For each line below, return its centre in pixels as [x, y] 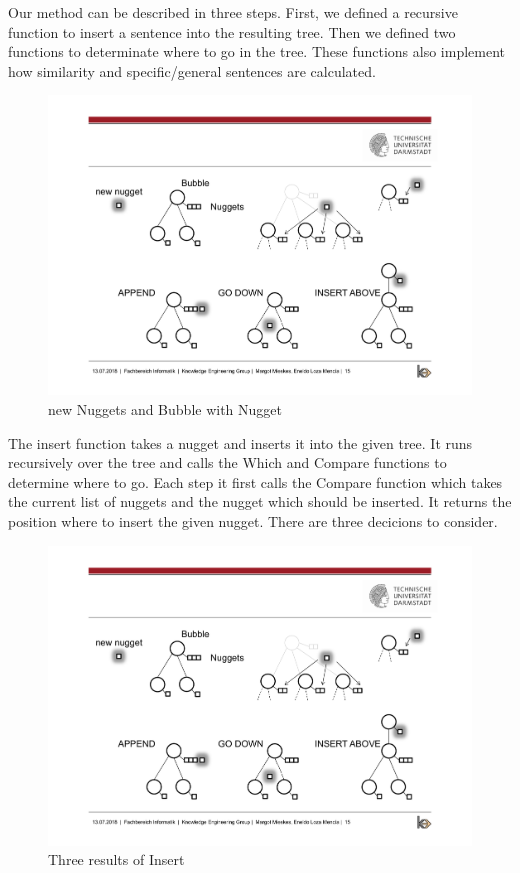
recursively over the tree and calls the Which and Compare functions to [227, 462]
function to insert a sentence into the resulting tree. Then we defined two [232, 31]
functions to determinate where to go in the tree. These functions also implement [256, 51]
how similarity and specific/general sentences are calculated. [192, 70]
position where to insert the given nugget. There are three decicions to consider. [253, 521]
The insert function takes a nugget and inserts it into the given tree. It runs [240, 442]
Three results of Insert [116, 859]
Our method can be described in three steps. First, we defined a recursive [233, 12]
